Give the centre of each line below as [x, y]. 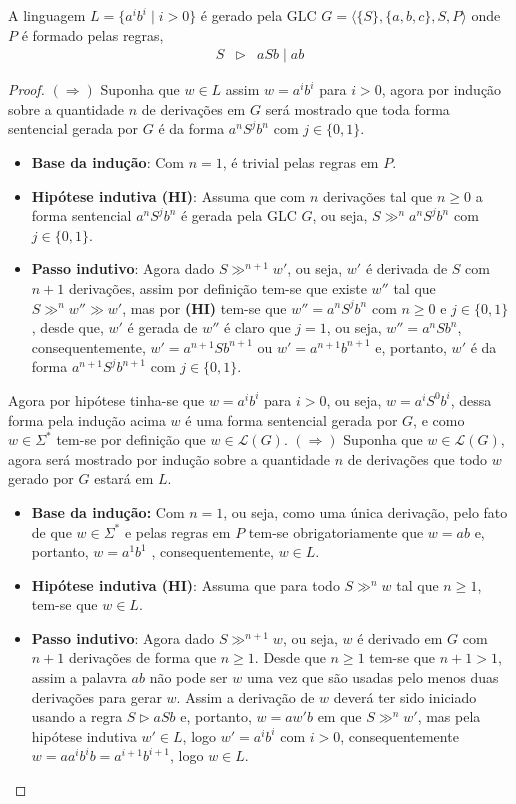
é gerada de [162, 327]
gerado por [41, 478]
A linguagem [47, 15]
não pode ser [188, 677]
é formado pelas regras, [92, 34]
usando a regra [77, 716]
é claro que [257, 327]
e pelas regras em [177, 531]
